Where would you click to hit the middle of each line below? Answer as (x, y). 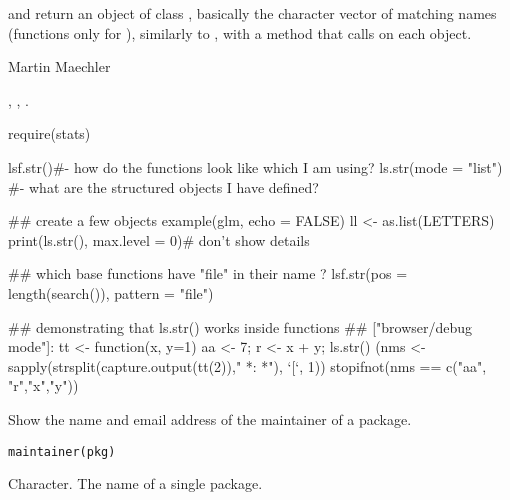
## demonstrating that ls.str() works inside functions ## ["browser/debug (240, 326)
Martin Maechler (59, 66)
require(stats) (49, 133)
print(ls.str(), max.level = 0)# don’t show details (159, 239)
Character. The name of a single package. (135, 483)
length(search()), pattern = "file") (111, 292)
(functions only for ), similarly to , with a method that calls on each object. (240, 32)
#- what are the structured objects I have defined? (163, 186)
